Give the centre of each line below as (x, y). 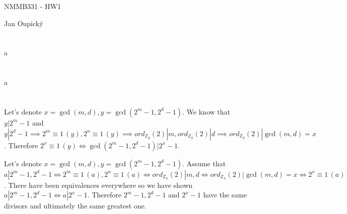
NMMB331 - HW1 (32, 6)
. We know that (206, 111)
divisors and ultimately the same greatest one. (75, 206)
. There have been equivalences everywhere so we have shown (98, 185)
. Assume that (204, 163)
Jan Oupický (24, 23)
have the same (225, 195)
